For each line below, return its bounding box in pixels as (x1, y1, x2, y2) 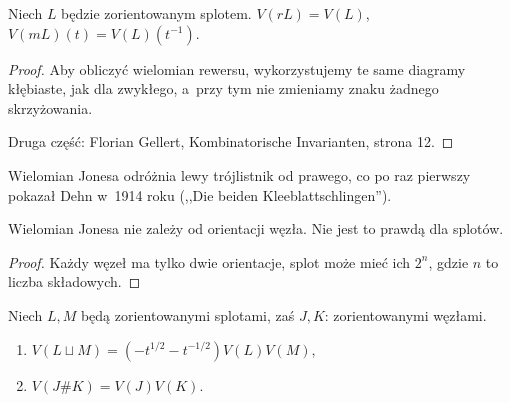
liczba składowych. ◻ (8, 271, 141, 292)
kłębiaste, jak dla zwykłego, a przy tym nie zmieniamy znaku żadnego (8, 78, 439, 99)
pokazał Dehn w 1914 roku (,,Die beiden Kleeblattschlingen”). (8, 184, 392, 205)
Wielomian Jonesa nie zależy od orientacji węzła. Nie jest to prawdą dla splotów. (8, 218, 504, 239)
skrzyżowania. (8, 97, 93, 118)
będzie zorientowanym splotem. (61, 3, 252, 23)
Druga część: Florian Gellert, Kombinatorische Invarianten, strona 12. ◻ (8, 131, 454, 152)
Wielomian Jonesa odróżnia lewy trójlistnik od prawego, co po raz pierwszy (8, 164, 471, 185)
